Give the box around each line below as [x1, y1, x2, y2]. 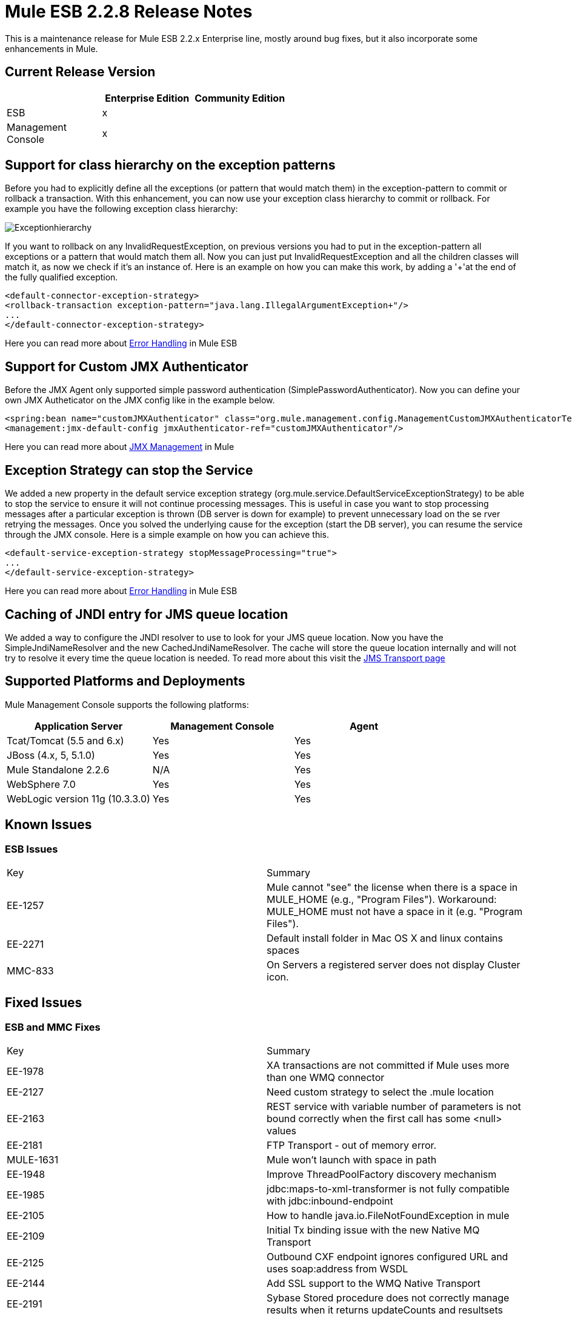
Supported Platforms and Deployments [5, 673, 245, 689]
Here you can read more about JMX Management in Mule [5, 441, 234, 452]
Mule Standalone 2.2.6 [7, 763, 110, 776]
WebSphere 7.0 [7, 778, 76, 790]
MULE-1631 [7, 1154, 59, 1166]
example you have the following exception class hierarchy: [5, 203, 238, 214]
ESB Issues [5, 842, 58, 855]
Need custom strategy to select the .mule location [267, 1086, 494, 1099]
